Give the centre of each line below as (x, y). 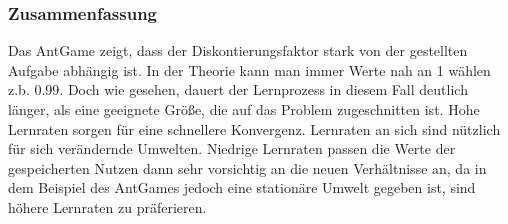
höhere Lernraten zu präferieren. (107, 206)
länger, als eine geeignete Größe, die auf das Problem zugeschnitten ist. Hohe (244, 109)
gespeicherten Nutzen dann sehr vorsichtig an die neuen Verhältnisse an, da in (247, 167)
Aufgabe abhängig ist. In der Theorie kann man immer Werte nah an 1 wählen (249, 69)
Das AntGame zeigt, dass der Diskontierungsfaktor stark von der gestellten (238, 50)
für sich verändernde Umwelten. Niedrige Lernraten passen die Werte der (232, 148)
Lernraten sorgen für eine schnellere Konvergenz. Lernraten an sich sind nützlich (254, 128)
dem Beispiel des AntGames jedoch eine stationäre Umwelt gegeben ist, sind (242, 187)
